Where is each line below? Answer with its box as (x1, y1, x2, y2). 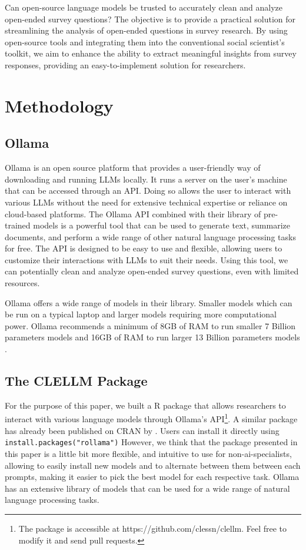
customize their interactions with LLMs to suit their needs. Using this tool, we (5, 253, 288, 266)
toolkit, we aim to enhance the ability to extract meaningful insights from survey (5, 47, 297, 59)
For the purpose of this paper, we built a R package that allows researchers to (5, 399, 286, 411)
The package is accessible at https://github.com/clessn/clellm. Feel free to (18, 522, 287, 534)
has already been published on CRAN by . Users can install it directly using (5, 424, 280, 436)
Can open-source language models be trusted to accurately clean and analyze (5, 1, 283, 13)
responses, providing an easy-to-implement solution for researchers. (5, 58, 246, 71)
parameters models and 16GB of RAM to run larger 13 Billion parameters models (5, 331, 300, 343)
